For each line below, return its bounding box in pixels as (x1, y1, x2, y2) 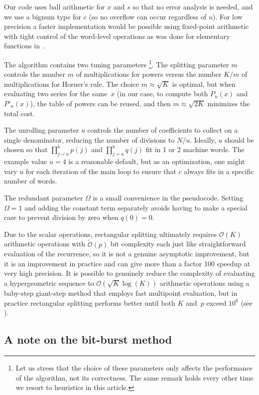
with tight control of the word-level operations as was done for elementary (4, 30, 230, 41)
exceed (206, 297, 227, 308)
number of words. (4, 176, 57, 186)
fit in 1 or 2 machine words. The (145, 144, 245, 155)
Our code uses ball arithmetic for (4, 1, 105, 11)
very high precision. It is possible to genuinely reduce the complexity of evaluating (4, 268, 255, 278)
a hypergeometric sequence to (4, 277, 94, 288)
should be (225, 134, 254, 145)
